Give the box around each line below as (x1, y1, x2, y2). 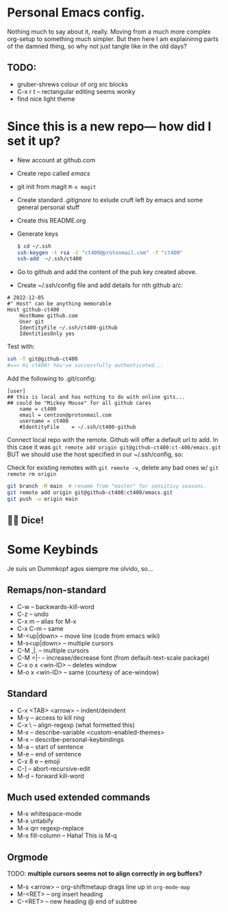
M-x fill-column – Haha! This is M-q (16, 831, 118, 840)
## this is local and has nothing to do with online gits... (7, 394, 186, 401)
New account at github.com (16, 156, 96, 164)
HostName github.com (19, 312, 78, 319)
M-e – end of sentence (16, 750, 82, 758)
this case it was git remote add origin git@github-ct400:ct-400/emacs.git (7, 443, 221, 452)
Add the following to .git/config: (7, 375, 97, 383)
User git (19, 319, 45, 325)
